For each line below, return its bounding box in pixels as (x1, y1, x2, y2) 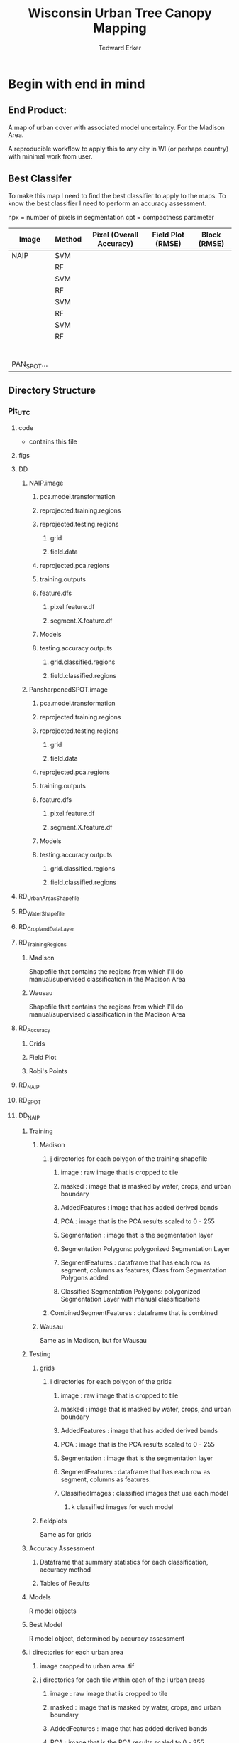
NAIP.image (28, 478, 64, 487)
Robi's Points (28, 1066, 68, 1075)
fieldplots (39, 1516, 67, 1525)
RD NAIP (18, 1080, 40, 1090)
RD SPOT (18, 1096, 41, 1106)
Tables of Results (39, 1580, 91, 1588)
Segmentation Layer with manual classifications (60, 1295, 201, 1304)
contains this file (28, 437, 77, 446)
